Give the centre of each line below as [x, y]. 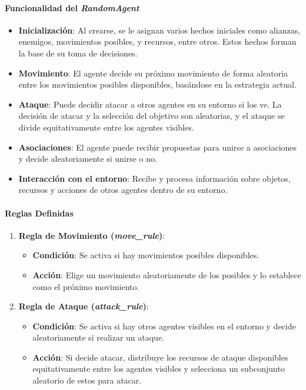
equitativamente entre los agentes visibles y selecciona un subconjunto [159, 369]
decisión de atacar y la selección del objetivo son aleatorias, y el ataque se [152, 116]
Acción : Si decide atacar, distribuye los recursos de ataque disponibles [160, 357]
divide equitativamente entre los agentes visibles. [106, 127]
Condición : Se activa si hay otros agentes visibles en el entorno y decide [164, 326]
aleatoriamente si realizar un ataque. [99, 337]
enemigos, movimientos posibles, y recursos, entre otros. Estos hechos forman [157, 41]
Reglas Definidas [39, 213]
